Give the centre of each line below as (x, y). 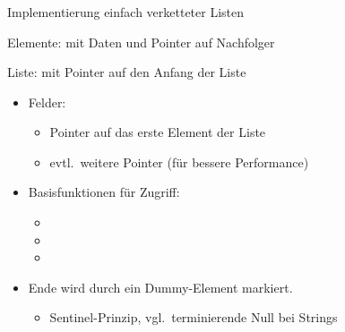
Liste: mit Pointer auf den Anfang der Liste (127, 72)
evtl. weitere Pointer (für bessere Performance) (179, 162)
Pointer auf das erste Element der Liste (158, 132)
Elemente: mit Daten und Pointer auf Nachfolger (141, 42)
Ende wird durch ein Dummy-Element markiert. (160, 287)
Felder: (47, 102)
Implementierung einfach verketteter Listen (126, 11)
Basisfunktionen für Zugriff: (104, 192)
